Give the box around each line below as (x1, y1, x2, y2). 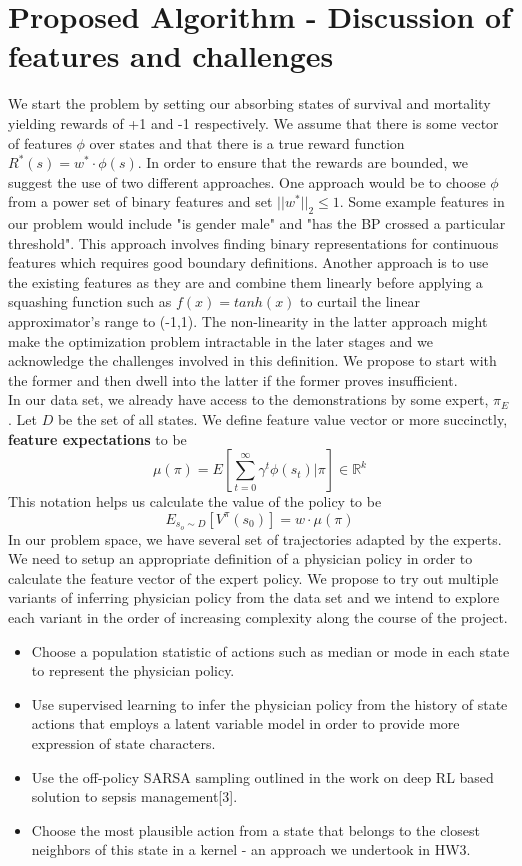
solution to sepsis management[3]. (31, 786, 238, 807)
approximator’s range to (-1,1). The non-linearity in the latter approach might (8, 311, 488, 332)
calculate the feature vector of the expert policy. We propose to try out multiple (8, 567, 499, 588)
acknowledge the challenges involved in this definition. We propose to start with (8, 350, 497, 371)
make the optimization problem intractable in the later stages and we (8, 330, 433, 351)
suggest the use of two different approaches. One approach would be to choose (8, 171, 486, 192)
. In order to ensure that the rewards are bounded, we (137, 152, 468, 173)
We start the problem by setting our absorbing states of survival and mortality (8, 93, 491, 114)
